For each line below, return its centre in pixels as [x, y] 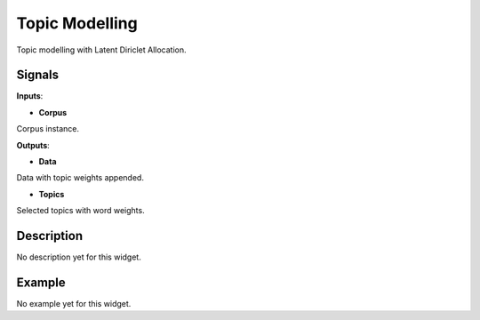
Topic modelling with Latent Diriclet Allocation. [101, 50]
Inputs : [30, 96]
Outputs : [33, 145]
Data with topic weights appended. [80, 178]
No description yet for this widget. [79, 257]
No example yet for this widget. [74, 304]
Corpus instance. [48, 129]
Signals [38, 75]
